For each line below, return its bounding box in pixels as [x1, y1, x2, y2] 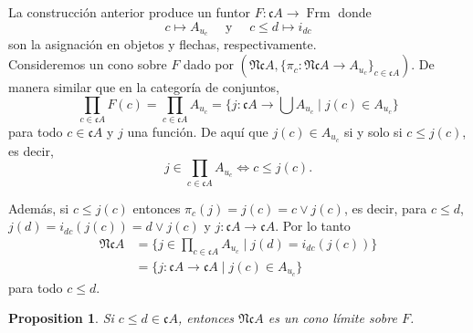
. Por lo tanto [275, 216, 351, 235]
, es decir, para [343, 198, 427, 217]
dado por [184, 55, 234, 74]
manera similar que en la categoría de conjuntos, [8, 78, 279, 97]
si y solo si [343, 121, 403, 140]
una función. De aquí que [127, 121, 268, 140]
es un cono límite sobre [268, 308, 397, 328]
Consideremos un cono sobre [8, 55, 167, 74]
